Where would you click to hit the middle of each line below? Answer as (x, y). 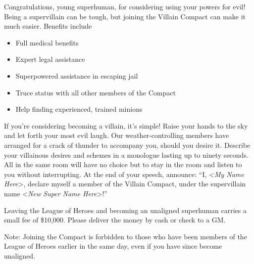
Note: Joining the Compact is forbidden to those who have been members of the (126, 236)
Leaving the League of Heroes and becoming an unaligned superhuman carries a (125, 210)
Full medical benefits (47, 42)
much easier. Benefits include (48, 26)
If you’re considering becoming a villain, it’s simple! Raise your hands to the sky (126, 125)
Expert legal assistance (50, 59)
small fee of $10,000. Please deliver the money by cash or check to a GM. (115, 220)
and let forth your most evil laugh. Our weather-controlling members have (117, 135)
